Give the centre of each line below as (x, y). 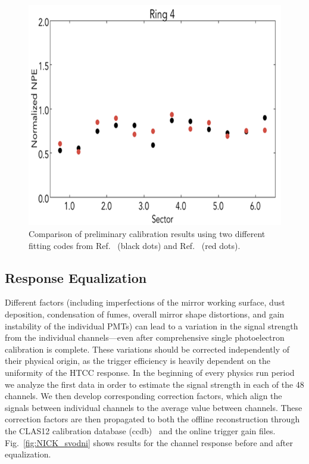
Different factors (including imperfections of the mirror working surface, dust (145, 302)
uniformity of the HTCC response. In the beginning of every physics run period (150, 373)
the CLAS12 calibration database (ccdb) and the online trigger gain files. (140, 431)
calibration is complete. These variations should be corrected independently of (147, 349)
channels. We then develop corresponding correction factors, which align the (143, 396)
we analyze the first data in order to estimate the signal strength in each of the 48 (154, 384)
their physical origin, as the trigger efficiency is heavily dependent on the (138, 361)
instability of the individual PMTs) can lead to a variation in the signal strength (152, 326)
